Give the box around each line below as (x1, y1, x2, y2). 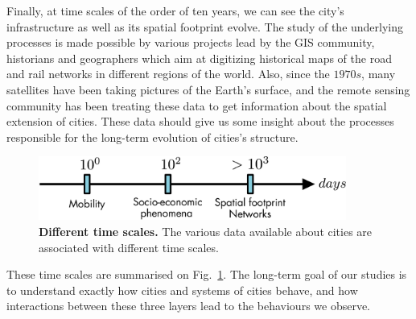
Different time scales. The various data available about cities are (39, 222, 373, 239)
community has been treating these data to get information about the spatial (6, 97, 387, 114)
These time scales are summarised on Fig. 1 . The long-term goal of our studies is (6, 266, 407, 283)
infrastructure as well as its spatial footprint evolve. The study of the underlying (6, 18, 404, 35)
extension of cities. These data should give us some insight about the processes (6, 113, 394, 130)
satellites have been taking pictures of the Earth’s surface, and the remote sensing (6, 81, 410, 97)
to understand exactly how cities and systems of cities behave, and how (6, 281, 358, 298)
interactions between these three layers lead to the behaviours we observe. (6, 297, 371, 314)
